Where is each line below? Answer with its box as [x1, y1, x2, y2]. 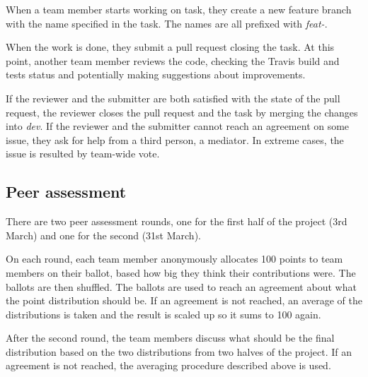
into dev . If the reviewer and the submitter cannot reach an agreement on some [6, 119, 350, 133]
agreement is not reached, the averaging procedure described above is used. [6, 358, 331, 373]
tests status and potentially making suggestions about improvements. [6, 67, 306, 82]
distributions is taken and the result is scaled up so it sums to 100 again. [6, 306, 321, 321]
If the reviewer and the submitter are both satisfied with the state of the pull [6, 90, 340, 105]
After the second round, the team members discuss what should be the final [6, 330, 335, 345]
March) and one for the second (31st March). [6, 227, 201, 242]
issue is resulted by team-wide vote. [6, 146, 160, 161]
